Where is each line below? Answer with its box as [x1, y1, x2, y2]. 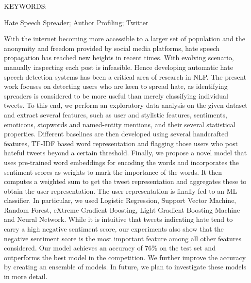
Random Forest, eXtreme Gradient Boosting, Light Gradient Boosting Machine [4, 204, 240, 215]
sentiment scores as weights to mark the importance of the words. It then [4, 166, 222, 177]
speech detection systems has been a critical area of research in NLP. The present [4, 71, 247, 82]
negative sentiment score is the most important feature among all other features [4, 233, 241, 243]
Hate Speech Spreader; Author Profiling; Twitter [4, 17, 149, 27]
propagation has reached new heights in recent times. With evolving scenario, [4, 52, 234, 63]
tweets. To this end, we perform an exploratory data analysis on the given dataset [4, 100, 248, 110]
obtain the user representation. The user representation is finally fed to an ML [4, 185, 237, 196]
